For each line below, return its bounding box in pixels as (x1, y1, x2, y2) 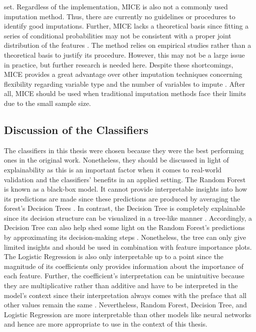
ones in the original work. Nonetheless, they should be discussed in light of (4, 155, 229, 165)
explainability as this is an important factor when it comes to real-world (4, 164, 222, 174)
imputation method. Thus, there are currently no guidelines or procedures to (4, 11, 235, 21)
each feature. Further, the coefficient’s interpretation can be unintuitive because (4, 270, 245, 281)
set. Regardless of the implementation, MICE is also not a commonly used (4, 1, 228, 11)
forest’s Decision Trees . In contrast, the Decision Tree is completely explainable (4, 203, 245, 213)
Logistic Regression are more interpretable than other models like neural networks (4, 309, 252, 319)
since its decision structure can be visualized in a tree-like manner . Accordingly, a (4, 212, 252, 223)
